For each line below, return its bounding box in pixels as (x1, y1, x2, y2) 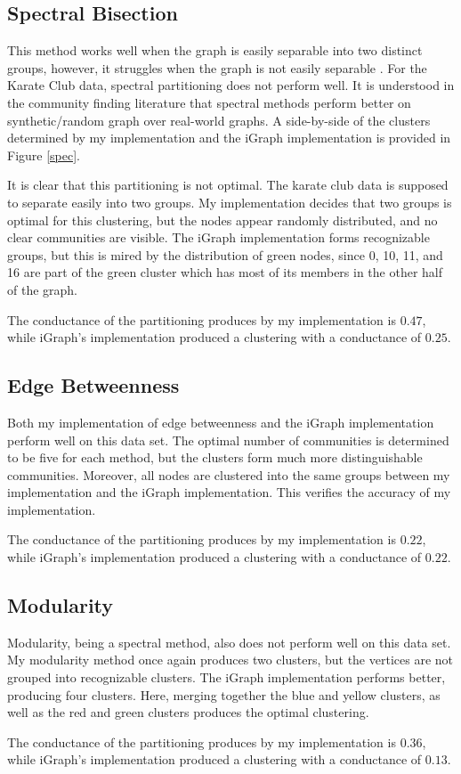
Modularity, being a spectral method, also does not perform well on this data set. (7, 632, 451, 651)
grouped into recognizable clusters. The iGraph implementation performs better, (7, 668, 446, 687)
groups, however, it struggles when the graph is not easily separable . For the (7, 58, 427, 77)
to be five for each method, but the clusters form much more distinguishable (7, 448, 423, 467)
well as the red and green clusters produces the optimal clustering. (7, 703, 369, 721)
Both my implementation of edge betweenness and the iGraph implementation (7, 412, 434, 431)
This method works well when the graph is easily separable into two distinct (7, 41, 423, 60)
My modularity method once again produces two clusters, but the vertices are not (7, 650, 453, 669)
